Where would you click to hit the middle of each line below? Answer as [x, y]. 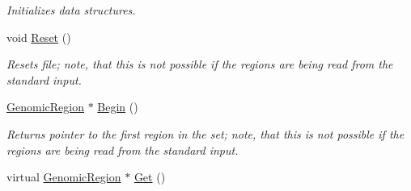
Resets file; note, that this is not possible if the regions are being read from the [200, 64]
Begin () [118, 107]
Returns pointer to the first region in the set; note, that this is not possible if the [205, 133]
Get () [150, 177]
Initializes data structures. [71, 10]
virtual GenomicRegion [64, 177]
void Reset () [39, 37]
